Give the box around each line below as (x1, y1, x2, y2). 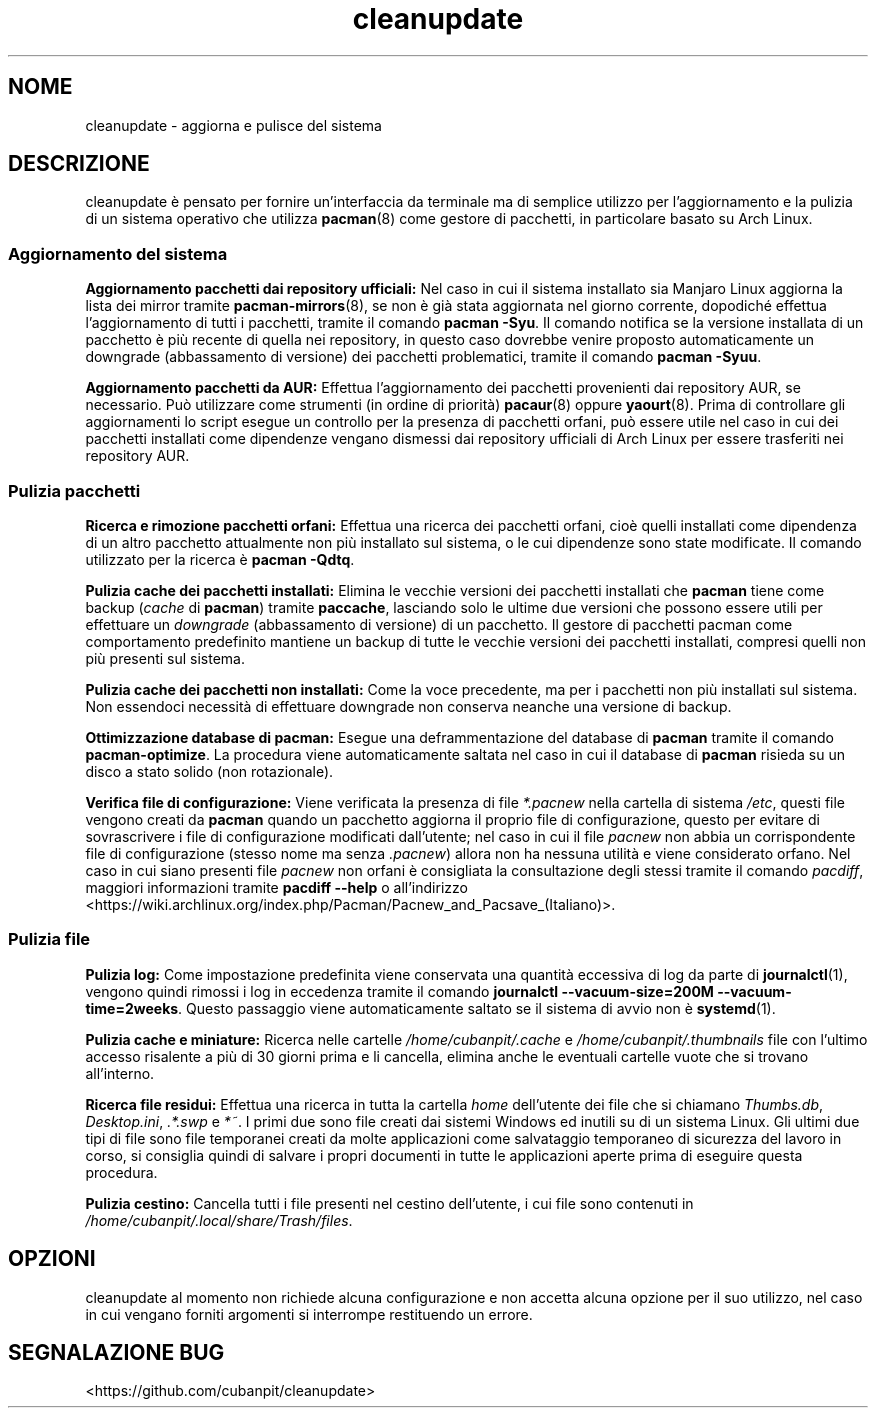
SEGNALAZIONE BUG (8, 1339, 225, 1365)
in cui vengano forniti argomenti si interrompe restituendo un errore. (85, 1305, 533, 1323)
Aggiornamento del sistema (8, 243, 228, 264)
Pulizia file (8, 929, 91, 950)
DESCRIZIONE (8, 151, 150, 177)
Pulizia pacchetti (8, 480, 141, 501)
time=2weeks (85, 999, 179, 1017)
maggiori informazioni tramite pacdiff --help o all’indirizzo (85, 878, 468, 896)
